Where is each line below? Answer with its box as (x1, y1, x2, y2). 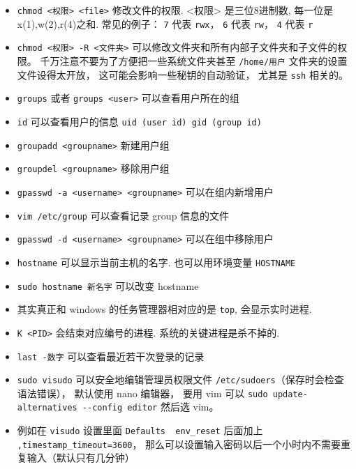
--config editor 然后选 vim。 (82, 399, 219, 414)
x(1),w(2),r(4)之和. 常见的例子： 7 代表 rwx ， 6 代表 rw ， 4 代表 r (17, 16, 313, 31)
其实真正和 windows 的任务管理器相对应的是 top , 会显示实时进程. (17, 302, 312, 316)
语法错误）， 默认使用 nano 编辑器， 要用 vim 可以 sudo (17, 385, 268, 400)
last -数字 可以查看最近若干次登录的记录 (17, 348, 205, 363)
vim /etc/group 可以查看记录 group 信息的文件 (17, 208, 230, 222)
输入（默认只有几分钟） (27, 450, 135, 465)
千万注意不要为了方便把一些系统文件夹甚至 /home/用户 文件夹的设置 (40, 53, 348, 68)
